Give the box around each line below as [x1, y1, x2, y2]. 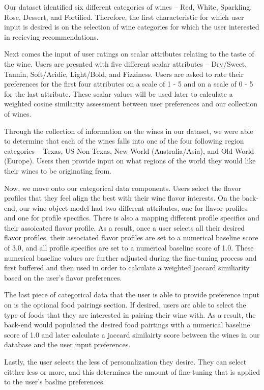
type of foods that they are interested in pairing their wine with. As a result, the [4, 309, 256, 320]
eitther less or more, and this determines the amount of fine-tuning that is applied [4, 366, 260, 377]
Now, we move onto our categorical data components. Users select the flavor [4, 182, 241, 193]
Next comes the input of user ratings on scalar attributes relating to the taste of [4, 48, 254, 59]
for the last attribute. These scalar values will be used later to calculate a [4, 88, 233, 99]
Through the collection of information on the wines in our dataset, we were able [4, 125, 253, 136]
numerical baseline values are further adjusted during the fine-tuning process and [4, 252, 257, 263]
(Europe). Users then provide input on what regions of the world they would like [4, 155, 256, 166]
